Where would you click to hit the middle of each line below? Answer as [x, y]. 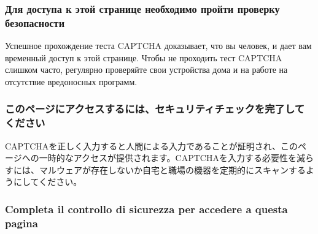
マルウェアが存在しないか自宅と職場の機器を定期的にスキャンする [172, 169]
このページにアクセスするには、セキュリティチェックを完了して [155, 109]
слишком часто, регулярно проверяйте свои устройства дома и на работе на [146, 70]
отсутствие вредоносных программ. [71, 81]
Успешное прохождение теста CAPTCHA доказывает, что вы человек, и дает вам [158, 46]
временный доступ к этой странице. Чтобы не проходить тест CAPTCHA [144, 57]
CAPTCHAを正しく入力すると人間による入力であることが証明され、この [151, 145]
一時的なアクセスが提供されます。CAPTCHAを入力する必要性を [168, 158]
